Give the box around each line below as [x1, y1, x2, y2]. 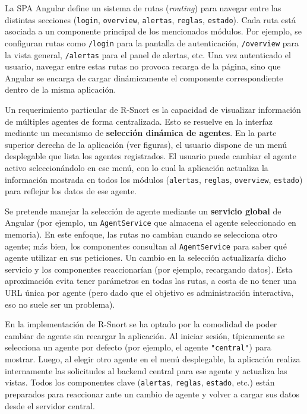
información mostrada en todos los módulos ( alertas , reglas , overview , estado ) [5, 173, 303, 185]
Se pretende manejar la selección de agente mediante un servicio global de [5, 204, 281, 217]
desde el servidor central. [5, 399, 95, 412]
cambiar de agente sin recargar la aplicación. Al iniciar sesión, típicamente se [5, 329, 285, 342]
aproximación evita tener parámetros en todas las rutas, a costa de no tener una [5, 274, 297, 287]
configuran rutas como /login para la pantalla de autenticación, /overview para [5, 36, 299, 49]
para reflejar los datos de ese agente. [5, 185, 137, 197]
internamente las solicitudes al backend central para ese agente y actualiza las [5, 364, 287, 377]
